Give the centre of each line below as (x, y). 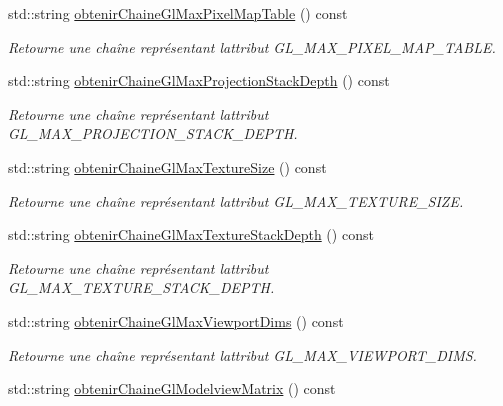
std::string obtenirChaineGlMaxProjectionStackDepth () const (199, 80)
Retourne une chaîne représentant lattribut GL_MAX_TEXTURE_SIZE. (236, 200)
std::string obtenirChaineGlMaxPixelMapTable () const (178, 13)
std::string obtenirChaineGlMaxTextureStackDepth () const (191, 234)
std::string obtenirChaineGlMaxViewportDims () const (176, 320)
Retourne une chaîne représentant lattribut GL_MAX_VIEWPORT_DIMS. (242, 354)
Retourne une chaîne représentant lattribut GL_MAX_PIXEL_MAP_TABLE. (252, 46)
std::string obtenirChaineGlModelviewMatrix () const (172, 388)
